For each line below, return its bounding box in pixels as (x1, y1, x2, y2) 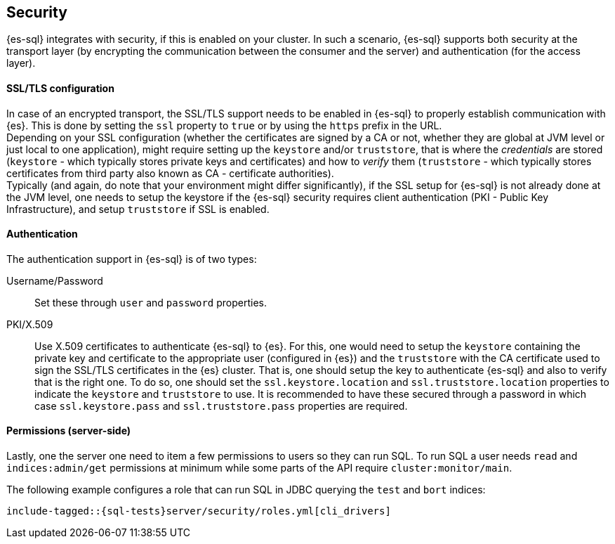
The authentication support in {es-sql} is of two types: (6, 252, 257, 265)
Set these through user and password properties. (34, 296, 267, 309)
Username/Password (6, 274, 103, 287)
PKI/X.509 (6, 318, 53, 330)
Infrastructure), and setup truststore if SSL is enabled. (6, 202, 270, 215)
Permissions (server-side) (6, 425, 131, 437)
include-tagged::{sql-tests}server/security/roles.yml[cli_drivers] (6, 505, 391, 517)
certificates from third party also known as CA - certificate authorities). (6, 167, 334, 179)
